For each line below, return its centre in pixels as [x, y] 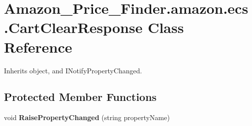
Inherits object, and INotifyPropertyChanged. [73, 70]
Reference [38, 47]
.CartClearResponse [73, 27]
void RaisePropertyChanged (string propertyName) [87, 117]
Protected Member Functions [80, 97]
